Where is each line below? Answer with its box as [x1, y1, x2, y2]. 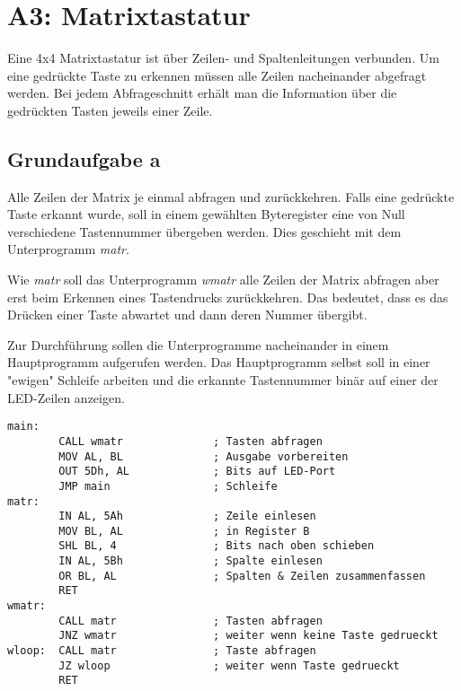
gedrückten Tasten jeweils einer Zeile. [7, 101, 213, 119]
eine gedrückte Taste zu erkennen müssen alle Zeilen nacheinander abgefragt [7, 66, 427, 84]
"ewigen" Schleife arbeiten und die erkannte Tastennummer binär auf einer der [7, 371, 439, 389]
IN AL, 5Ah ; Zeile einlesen [58, 510, 316, 523]
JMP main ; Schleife [58, 479, 278, 493]
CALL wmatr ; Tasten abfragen [58, 434, 323, 448]
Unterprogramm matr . [7, 240, 129, 258]
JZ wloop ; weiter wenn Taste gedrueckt [58, 659, 400, 672]
